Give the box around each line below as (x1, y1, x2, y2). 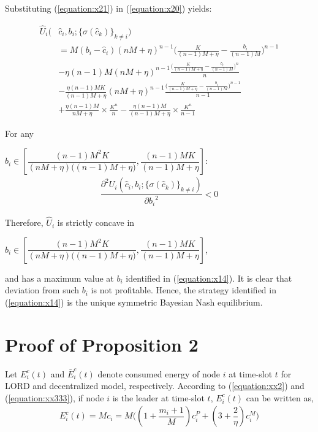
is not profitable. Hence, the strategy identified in (91, 283, 276, 296)
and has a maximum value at (5, 271, 114, 284)
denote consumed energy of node (97, 367, 221, 380)
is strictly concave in (57, 216, 135, 229)
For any (5, 127, 34, 140)
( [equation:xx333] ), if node (5, 391, 104, 404)
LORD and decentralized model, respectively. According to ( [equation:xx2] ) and (5, 379, 305, 392)
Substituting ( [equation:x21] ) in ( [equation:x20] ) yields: (5, 2, 212, 14)
